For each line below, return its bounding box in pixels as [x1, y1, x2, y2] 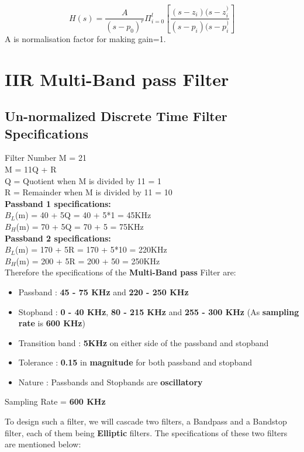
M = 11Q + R [5, 163, 57, 175]
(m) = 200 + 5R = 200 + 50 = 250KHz [16, 254, 160, 267]
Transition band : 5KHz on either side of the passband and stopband [18, 336, 269, 349]
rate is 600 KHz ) [18, 317, 85, 329]
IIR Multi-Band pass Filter [5, 67, 229, 91]
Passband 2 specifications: [5, 232, 111, 244]
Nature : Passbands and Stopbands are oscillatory [18, 375, 203, 388]
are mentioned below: [5, 438, 81, 450]
